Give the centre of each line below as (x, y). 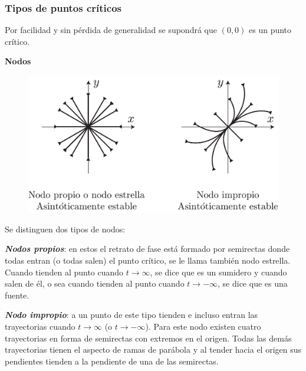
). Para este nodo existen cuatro (203, 326)
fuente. (17, 295)
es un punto (270, 30)
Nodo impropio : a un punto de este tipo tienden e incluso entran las (131, 315)
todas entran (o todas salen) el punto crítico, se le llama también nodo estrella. (148, 260)
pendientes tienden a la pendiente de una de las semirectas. (112, 361)
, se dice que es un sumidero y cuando (218, 272)
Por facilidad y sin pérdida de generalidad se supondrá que (111, 30)
